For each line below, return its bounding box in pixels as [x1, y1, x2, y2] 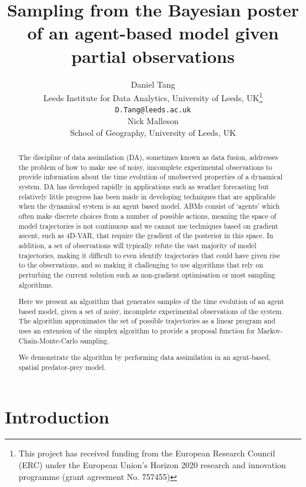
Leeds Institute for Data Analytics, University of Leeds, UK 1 [43, 90, 263, 104]
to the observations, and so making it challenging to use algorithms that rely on [18, 260, 264, 270]
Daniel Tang [131, 78, 175, 90]
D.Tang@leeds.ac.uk [115, 106, 191, 115]
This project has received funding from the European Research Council [18, 447, 275, 459]
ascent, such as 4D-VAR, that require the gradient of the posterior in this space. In [18, 231, 274, 241]
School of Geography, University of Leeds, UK [70, 126, 236, 138]
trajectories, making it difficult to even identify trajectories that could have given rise [18, 250, 280, 260]
